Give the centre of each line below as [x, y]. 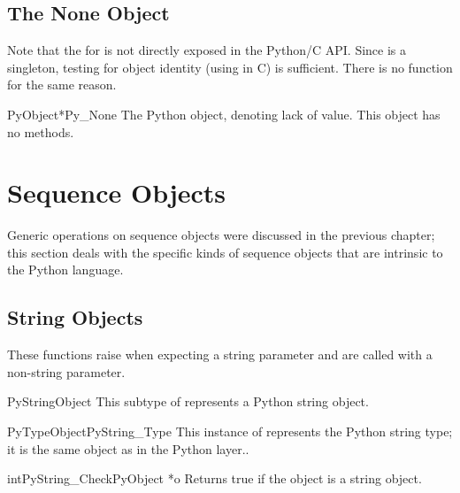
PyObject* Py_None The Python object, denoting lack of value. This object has [224, 114]
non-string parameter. [66, 371]
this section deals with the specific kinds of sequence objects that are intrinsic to [225, 252]
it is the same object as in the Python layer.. [128, 448]
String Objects [75, 317]
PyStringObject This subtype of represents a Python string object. [188, 401]
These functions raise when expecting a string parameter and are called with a [220, 354]
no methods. [41, 131]
